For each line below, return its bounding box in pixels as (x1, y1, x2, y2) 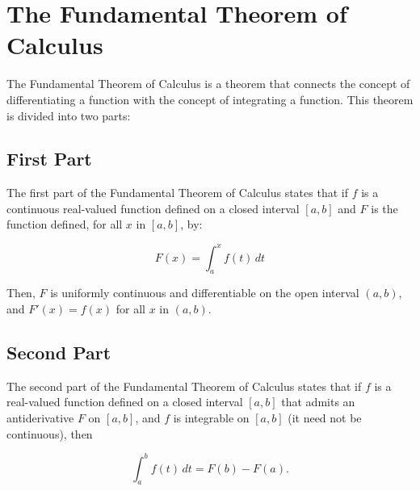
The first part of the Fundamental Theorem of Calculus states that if (6, 184, 348, 201)
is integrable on (173, 409, 250, 426)
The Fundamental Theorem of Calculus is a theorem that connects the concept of (6, 75, 410, 92)
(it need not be (288, 409, 362, 426)
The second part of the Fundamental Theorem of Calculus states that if (6, 377, 362, 394)
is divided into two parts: (6, 107, 131, 124)
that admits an (281, 393, 355, 410)
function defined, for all (6, 216, 123, 233)
